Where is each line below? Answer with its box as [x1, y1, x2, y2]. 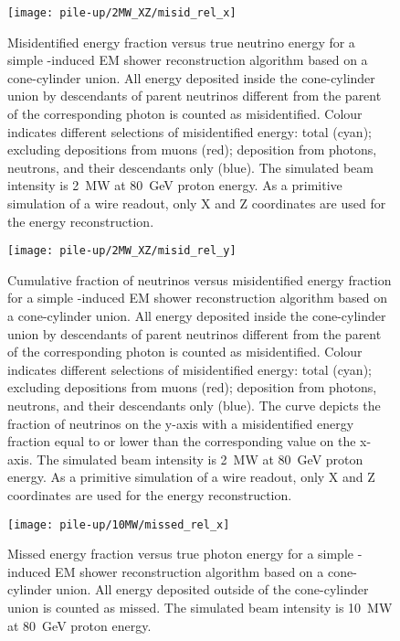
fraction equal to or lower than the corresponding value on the [7, 432, 356, 451]
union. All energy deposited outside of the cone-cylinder [56, 580, 369, 599]
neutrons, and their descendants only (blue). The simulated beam [7, 157, 374, 176]
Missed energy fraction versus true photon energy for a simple [7, 544, 354, 563]
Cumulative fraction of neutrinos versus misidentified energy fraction [7, 270, 392, 289]
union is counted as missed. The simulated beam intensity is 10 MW [7, 598, 393, 616]
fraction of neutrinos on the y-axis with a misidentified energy [7, 413, 354, 433]
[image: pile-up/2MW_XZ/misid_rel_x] [7, 6, 237, 19]
